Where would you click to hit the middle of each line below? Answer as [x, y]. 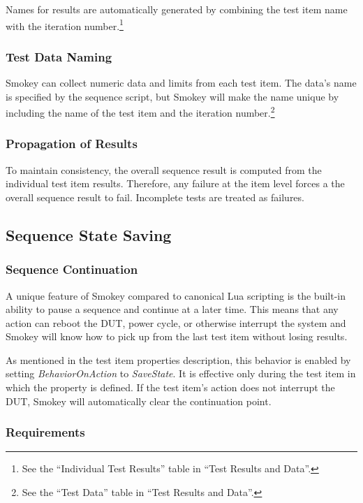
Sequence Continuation [72, 269]
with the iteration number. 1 [65, 24]
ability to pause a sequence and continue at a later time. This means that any [172, 309]
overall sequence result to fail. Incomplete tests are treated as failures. [155, 197]
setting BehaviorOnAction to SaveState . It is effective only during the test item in [181, 373]
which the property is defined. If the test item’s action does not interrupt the [170, 387]
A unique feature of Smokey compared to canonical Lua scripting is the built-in [176, 295]
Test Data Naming [59, 56]
